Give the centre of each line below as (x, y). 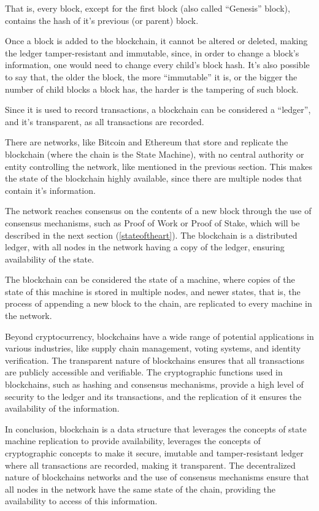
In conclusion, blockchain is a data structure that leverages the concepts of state (156, 428)
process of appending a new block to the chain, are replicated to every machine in (159, 303)
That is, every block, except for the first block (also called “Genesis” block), (148, 8)
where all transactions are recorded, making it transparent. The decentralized (150, 465)
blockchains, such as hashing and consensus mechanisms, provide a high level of (154, 384)
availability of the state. (50, 259)
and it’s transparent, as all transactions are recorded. (105, 121)
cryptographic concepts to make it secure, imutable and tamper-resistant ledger (154, 453)
